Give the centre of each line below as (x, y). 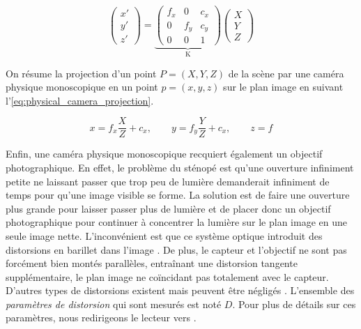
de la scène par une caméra (286, 73)
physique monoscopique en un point (82, 87)
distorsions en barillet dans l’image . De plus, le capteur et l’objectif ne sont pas (176, 249)
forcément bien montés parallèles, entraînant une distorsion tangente (152, 263)
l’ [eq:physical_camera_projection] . (80, 100)
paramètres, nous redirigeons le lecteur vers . (101, 317)
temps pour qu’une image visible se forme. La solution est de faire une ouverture (178, 195)
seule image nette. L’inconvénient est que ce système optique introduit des (164, 235)
